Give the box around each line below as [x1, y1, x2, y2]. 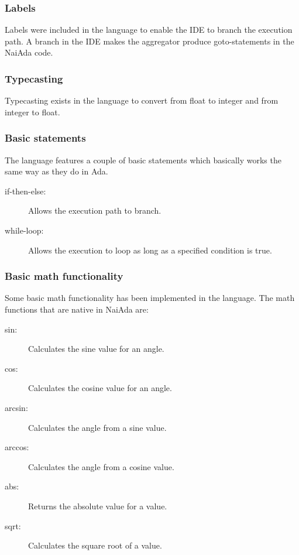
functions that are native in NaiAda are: [5, 303, 149, 315]
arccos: [5, 441, 29, 453]
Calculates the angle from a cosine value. [28, 460, 174, 472]
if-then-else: [5, 184, 46, 197]
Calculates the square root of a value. [28, 539, 162, 551]
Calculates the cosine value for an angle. [28, 382, 172, 394]
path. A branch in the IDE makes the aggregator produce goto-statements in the [5, 35, 294, 47]
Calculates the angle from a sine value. [28, 421, 167, 433]
